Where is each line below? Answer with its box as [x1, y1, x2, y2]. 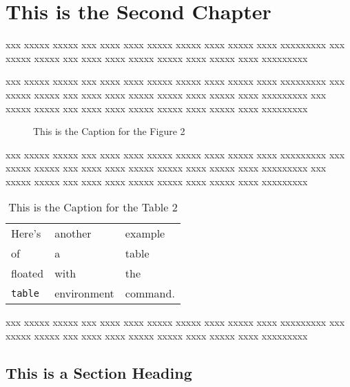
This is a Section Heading [6, 362, 192, 384]
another [54, 225, 92, 242]
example [125, 225, 165, 242]
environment [54, 285, 114, 302]
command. [125, 285, 175, 302]
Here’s [11, 225, 41, 242]
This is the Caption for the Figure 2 [33, 124, 185, 138]
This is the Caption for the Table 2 [8, 199, 178, 216]
